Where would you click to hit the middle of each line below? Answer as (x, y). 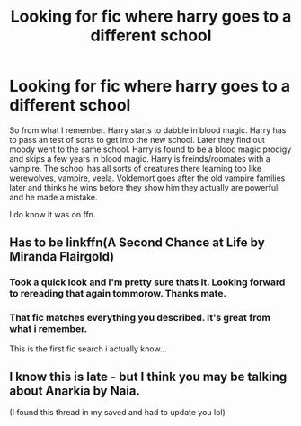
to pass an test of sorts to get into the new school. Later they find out (137, 139)
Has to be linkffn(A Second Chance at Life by (137, 243)
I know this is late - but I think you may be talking (148, 376)
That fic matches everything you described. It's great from (140, 318)
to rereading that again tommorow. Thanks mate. (118, 294)
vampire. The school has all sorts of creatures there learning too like (136, 168)
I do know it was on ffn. (53, 214)
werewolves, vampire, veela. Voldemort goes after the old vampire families (147, 178)
